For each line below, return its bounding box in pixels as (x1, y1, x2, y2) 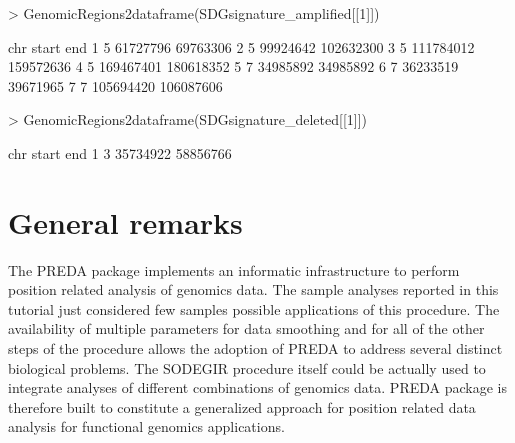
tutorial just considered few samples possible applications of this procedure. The (8, 298, 500, 319)
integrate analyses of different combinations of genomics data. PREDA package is (8, 377, 507, 398)
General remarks (8, 201, 243, 242)
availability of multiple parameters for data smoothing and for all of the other (8, 318, 485, 339)
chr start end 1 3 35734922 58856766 (8, 142, 232, 163)
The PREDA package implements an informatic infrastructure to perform (8, 259, 460, 280)
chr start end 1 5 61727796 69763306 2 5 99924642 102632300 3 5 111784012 (8, 36, 475, 57)
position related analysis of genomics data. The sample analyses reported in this (8, 279, 499, 300)
